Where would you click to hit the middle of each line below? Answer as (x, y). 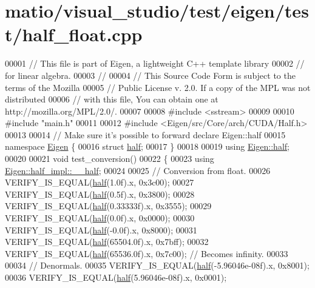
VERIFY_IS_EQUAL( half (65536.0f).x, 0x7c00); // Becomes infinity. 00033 (147, 253)
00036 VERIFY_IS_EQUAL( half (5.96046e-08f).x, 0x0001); (116, 277)
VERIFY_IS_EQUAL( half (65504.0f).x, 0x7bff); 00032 (107, 242)
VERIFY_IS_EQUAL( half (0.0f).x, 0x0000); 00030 (100, 218)
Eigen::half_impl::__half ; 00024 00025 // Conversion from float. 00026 (138, 170)
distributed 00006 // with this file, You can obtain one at (112, 99)
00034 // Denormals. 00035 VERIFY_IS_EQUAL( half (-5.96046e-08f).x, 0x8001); (157, 265)
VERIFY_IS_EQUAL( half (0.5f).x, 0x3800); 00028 (100, 194)
